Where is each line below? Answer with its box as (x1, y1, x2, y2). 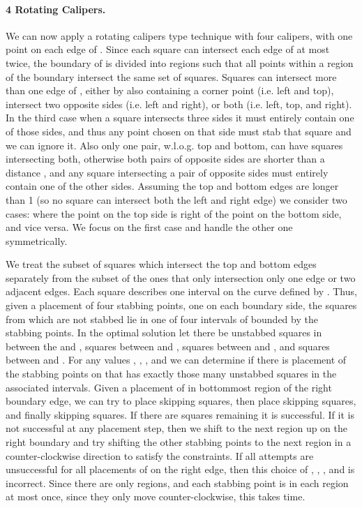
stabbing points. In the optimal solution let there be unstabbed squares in (6, 325, 322, 340)
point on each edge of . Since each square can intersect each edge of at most (6, 42, 330, 57)
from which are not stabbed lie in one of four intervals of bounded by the (6, 311, 318, 326)
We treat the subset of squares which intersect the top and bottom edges (6, 257, 317, 271)
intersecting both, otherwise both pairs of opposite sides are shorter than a (6, 151, 325, 166)
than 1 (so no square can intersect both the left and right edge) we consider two (6, 192, 347, 207)
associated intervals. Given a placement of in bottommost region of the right (6, 380, 332, 394)
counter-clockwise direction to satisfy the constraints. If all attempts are (6, 448, 314, 463)
